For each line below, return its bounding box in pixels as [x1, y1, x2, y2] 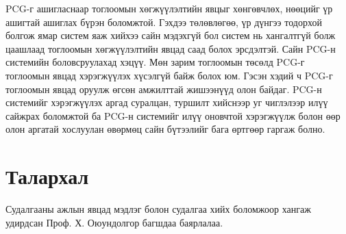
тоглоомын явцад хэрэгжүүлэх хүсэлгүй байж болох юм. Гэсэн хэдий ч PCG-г [5, 68, 333, 82]
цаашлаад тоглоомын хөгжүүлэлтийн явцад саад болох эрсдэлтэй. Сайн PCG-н [5, 41, 336, 55]
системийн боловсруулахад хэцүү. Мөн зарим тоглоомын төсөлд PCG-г [5, 55, 305, 69]
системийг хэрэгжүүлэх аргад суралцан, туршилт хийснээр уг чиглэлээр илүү [5, 95, 328, 109]
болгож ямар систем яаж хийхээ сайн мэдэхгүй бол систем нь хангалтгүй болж [5, 28, 336, 42]
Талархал [5, 162, 89, 190]
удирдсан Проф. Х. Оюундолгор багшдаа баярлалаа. [5, 215, 223, 229]
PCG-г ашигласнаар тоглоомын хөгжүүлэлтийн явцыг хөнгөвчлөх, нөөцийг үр [5, 1, 333, 15]
